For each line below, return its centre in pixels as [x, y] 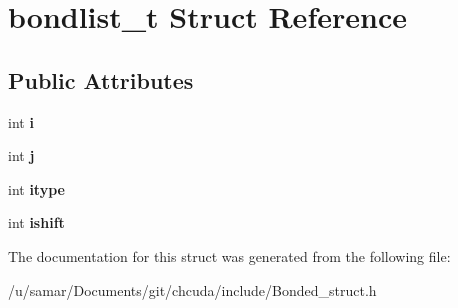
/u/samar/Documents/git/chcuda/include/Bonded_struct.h [192, 289]
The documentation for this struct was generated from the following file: [229, 255]
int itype [36, 188]
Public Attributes [101, 79]
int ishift [36, 222]
